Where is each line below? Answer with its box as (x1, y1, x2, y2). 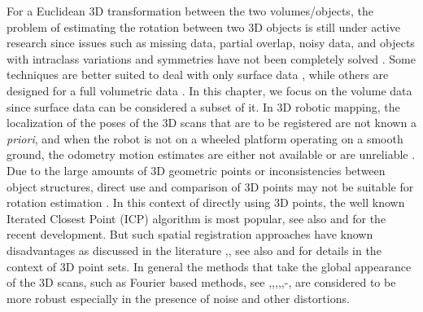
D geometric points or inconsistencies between (156, 161, 386, 178)
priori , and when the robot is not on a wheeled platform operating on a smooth (7, 130, 403, 147)
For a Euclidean (7, 2, 85, 19)
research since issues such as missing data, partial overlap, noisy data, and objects (7, 34, 415, 51)
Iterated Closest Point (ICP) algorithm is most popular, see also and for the (7, 209, 386, 226)
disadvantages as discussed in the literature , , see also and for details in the (7, 241, 382, 258)
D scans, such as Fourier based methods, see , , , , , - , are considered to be (45, 274, 396, 291)
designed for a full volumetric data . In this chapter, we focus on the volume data (7, 81, 412, 99)
